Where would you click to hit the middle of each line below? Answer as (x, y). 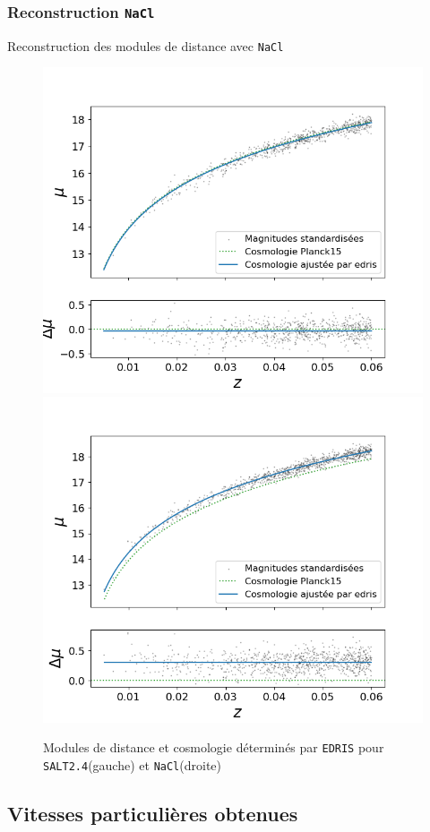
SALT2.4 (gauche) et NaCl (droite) (132, 765)
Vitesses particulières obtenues (153, 814)
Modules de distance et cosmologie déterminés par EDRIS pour (214, 747)
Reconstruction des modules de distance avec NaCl (146, 45)
